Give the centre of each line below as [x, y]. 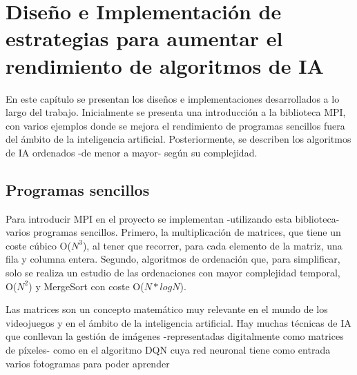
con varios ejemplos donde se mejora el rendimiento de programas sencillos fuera [175, 125]
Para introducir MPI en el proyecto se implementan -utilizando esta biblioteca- [173, 218]
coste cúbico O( [38, 245]
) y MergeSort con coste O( [86, 286]
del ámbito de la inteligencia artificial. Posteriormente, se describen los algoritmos [178, 139]
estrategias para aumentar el [144, 38]
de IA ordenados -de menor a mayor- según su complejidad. [132, 152]
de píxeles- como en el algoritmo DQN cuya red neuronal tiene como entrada [168, 350]
